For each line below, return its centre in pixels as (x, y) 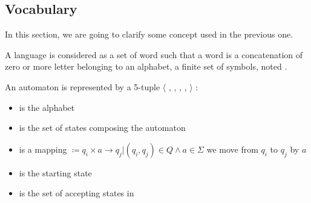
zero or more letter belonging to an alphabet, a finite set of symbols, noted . (146, 66)
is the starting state (55, 172)
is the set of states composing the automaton (102, 128)
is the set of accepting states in (77, 193)
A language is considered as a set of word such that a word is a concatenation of (154, 54)
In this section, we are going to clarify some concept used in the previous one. (149, 34)
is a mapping (43, 149)
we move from (232, 149)
